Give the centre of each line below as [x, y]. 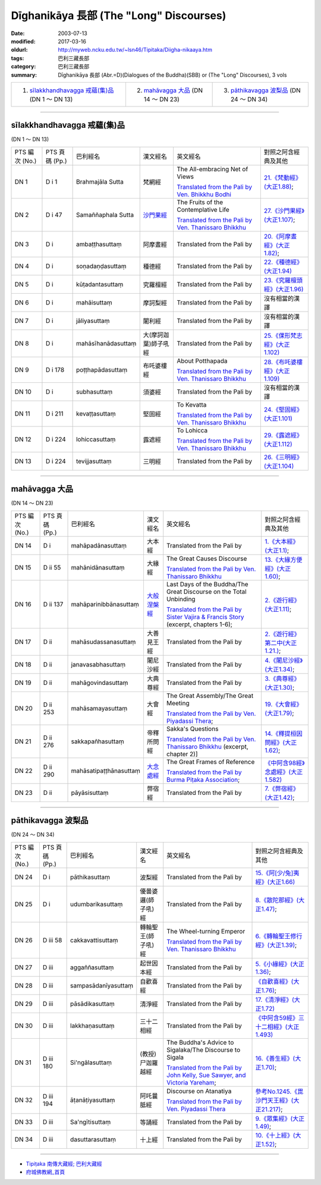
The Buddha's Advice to [200, 1042]
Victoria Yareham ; [191, 1082]
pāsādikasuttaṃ [93, 1004]
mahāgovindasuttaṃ [100, 683]
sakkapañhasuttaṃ [97, 741]
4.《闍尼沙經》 [284, 660]
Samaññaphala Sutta [105, 215]
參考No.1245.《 [276, 1091]
